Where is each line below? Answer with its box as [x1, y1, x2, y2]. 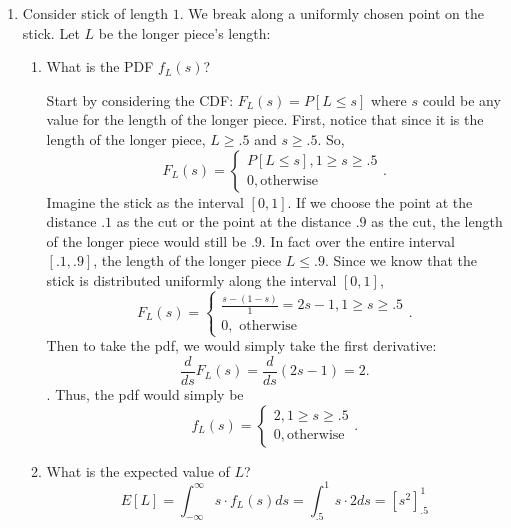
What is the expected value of [46, 460, 230, 481]
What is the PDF [46, 56, 154, 77]
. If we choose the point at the [287, 191, 473, 212]
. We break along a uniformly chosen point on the [179, 3, 485, 23]
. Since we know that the [324, 250, 477, 271]
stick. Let [22, 22, 80, 43]
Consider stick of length [22, 3, 169, 23]
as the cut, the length [371, 211, 503, 232]
